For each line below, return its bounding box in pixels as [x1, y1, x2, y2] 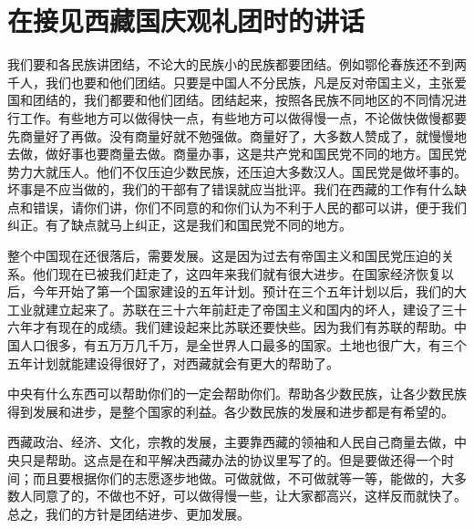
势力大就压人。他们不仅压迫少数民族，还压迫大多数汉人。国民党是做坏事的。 [7, 161, 467, 181]
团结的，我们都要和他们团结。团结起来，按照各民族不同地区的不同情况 [32, 90, 454, 109]
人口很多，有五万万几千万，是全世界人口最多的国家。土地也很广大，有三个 [19, 336, 467, 355]
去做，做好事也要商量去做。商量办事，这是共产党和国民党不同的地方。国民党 [7, 144, 467, 163]
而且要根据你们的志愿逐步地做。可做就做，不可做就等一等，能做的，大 [32, 468, 454, 487]
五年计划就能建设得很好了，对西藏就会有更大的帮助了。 [7, 353, 339, 372]
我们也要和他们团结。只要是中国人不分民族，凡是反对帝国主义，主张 [45, 72, 454, 91]
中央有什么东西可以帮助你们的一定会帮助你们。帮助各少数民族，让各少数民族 [7, 384, 467, 403]
